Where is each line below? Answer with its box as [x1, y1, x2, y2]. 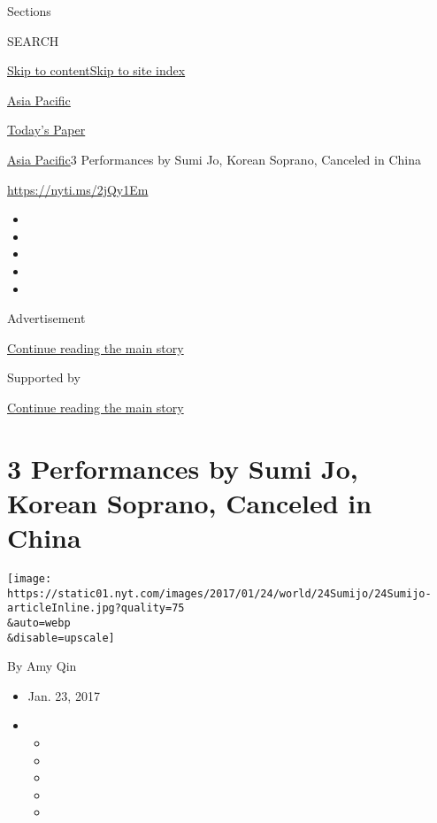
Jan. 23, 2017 [27, 686, 100, 704]
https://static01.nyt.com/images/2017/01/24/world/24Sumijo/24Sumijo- [7, 587, 432, 600]
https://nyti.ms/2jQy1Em [7, 180, 149, 198]
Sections [7, 2, 51, 19]
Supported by [7, 368, 80, 387]
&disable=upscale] [7, 631, 115, 644]
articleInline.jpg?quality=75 [7, 602, 185, 615]
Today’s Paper [7, 120, 86, 139]
